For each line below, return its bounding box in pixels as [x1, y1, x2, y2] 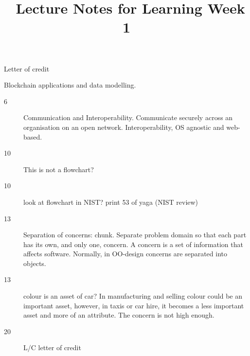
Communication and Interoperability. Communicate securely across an [23, 112, 233, 123]
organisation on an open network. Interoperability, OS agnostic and [23, 122, 224, 132]
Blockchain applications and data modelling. [4, 80, 136, 90]
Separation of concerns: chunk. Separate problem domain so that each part [23, 230, 247, 240]
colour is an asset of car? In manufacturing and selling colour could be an [23, 291, 243, 301]
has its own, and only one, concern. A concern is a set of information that [23, 239, 243, 249]
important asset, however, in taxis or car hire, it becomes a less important [23, 300, 244, 310]
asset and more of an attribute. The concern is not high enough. [23, 310, 214, 320]
